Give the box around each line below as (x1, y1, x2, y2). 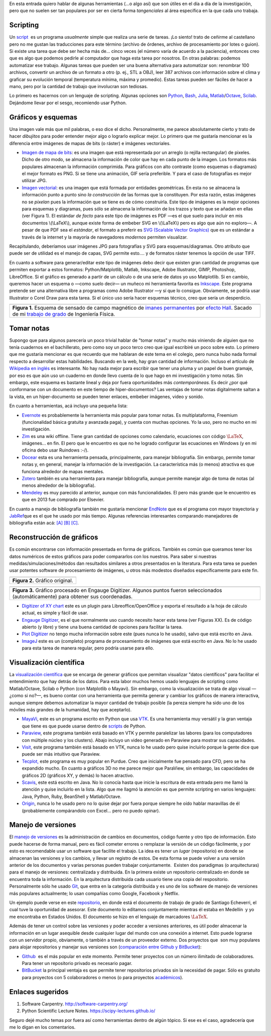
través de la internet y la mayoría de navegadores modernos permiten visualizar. (22, 234, 188, 240)
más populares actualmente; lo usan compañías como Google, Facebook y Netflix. (9, 890, 180, 896)
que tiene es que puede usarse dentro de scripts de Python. (22, 723, 147, 729)
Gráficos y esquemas (9, 113, 78, 121)
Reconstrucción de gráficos (9, 533, 98, 542)
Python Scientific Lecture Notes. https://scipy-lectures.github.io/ (22, 1008, 156, 1014)
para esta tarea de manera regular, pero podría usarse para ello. (22, 645, 154, 651)
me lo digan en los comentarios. (9, 1024, 76, 1030)
